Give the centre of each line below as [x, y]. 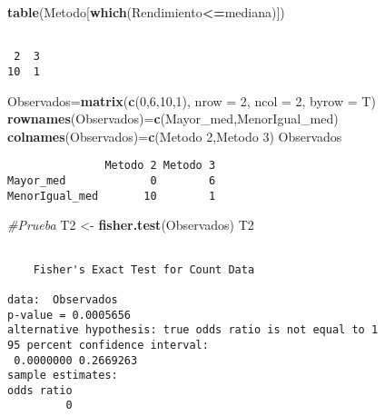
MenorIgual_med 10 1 [112, 196]
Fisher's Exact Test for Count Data [144, 269]
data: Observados [63, 299]
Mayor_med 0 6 [112, 181]
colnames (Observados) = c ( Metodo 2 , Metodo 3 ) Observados [175, 136]
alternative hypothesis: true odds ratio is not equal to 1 [193, 330]
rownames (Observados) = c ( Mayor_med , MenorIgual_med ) [173, 119]
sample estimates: [63, 376]
